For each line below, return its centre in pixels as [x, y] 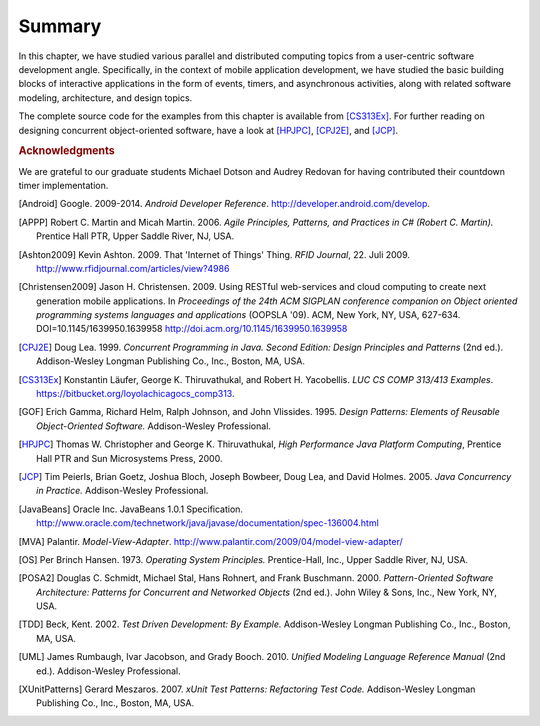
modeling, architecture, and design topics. [105, 97]
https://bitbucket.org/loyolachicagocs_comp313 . [135, 394]
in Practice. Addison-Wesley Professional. [122, 491]
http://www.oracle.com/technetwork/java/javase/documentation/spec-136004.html [207, 523]
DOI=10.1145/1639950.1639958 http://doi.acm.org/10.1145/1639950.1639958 [192, 329]
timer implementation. [63, 185]
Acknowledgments [66, 151]
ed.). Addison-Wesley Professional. [108, 671]
